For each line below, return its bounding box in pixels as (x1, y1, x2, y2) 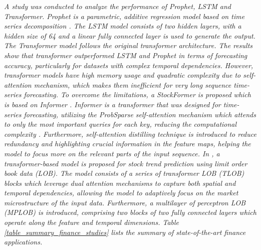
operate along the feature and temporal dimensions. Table (4, 217, 179, 227)
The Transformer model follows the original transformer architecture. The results (4, 40, 253, 51)
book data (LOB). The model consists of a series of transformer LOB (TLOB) (4, 168, 244, 178)
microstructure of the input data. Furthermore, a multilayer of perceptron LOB (4, 197, 246, 207)
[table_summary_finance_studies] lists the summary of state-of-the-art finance (4, 226, 246, 237)
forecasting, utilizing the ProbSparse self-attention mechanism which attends (24, 109, 256, 119)
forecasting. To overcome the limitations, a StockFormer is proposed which (24, 89, 251, 100)
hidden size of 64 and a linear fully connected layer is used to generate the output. (4, 30, 255, 41)
